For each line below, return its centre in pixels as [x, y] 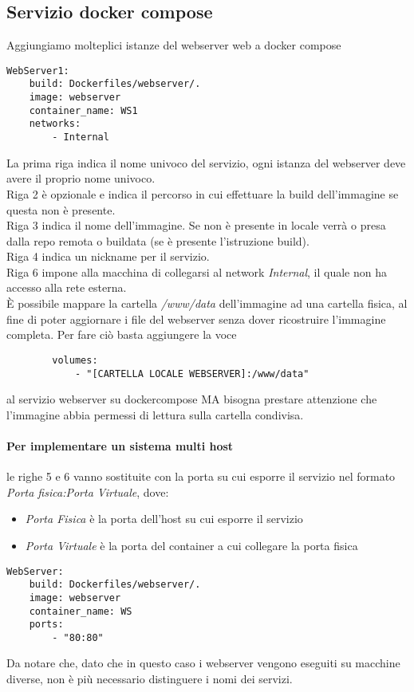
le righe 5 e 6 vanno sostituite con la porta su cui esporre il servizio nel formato [201, 476]
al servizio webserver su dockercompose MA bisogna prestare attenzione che [192, 399]
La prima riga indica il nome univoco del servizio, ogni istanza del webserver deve [206, 162]
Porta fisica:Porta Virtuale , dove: [88, 491]
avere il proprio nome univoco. [81, 178]
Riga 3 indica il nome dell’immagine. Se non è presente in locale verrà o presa [196, 225]
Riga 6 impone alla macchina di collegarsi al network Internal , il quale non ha [197, 271]
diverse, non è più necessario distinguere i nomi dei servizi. [150, 679]
